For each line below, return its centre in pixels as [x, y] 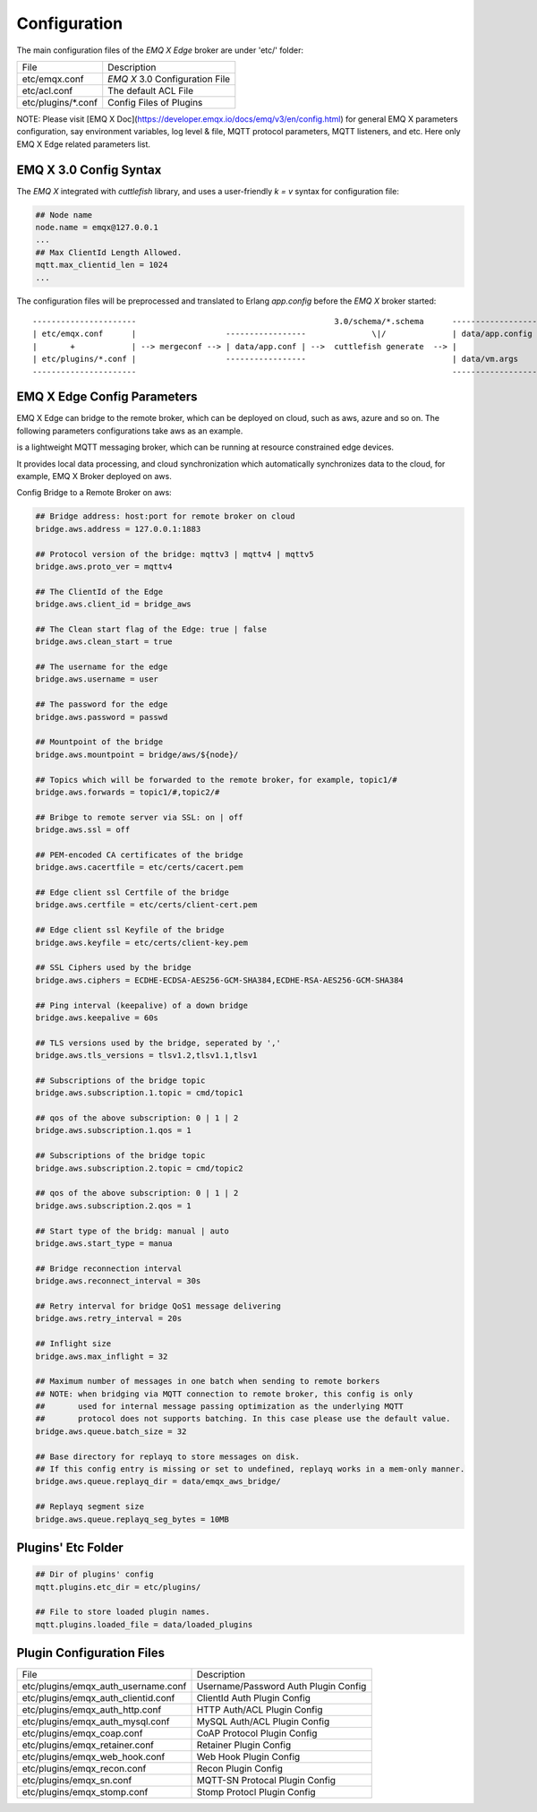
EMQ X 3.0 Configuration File [169, 79]
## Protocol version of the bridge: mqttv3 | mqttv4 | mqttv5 [175, 554]
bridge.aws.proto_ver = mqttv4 [104, 566]
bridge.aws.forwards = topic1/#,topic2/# [128, 792]
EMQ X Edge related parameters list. [84, 144]
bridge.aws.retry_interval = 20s [109, 1318]
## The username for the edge [102, 667]
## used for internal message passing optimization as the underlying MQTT [220, 1407]
